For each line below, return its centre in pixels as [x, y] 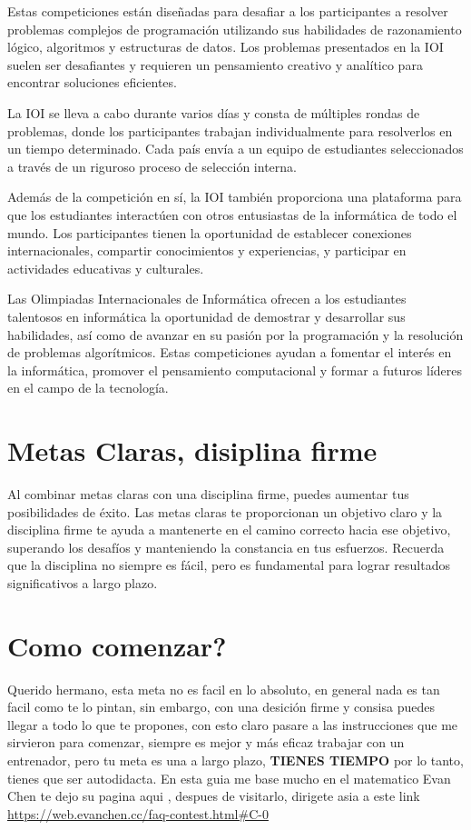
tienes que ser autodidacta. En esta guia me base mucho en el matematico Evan [229, 778]
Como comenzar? [117, 645]
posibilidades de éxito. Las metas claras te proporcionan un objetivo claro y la [225, 511]
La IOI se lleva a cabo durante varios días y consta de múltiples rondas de [214, 112]
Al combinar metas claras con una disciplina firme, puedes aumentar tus [208, 494]
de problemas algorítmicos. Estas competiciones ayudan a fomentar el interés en [230, 352]
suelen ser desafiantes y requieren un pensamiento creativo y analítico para [215, 64]
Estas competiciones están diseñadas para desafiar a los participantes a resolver [228, 11]
